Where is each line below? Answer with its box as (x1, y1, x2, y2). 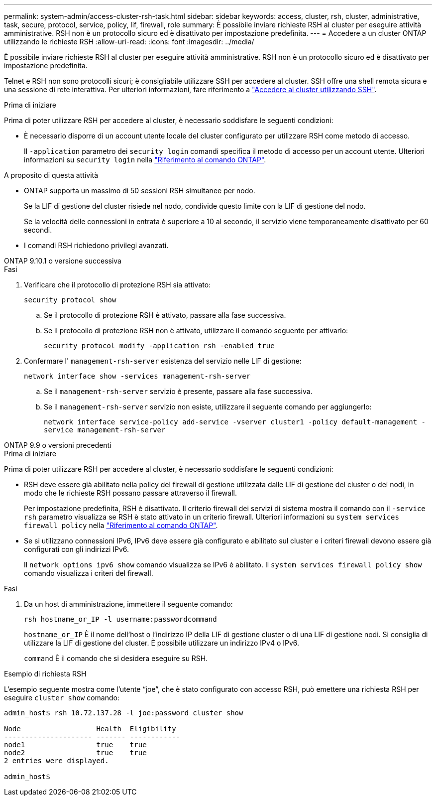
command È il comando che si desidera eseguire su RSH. (24, 654, 208, 663)
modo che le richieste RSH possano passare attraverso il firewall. (24, 489, 237, 497)
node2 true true (4, 749, 147, 757)
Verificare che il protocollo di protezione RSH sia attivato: (24, 280, 211, 289)
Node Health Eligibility (4, 725, 176, 733)
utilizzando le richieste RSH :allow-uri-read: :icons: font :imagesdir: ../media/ (4, 37, 254, 46)
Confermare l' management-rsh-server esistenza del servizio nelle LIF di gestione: (24, 357, 302, 365)
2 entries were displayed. (4, 757, 109, 765)
